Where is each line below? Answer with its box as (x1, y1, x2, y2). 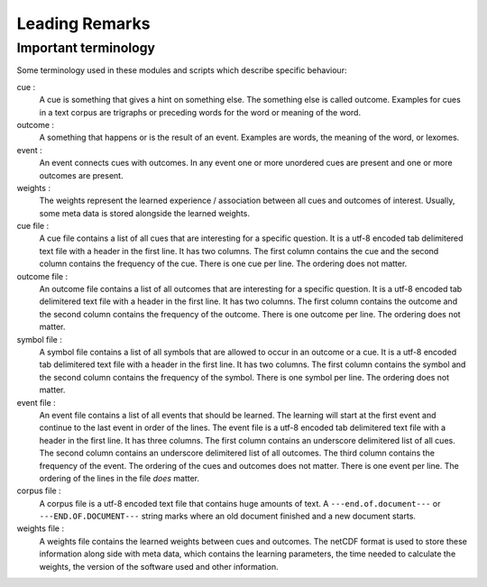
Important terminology (16, 40, 156, 56)
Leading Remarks (16, 14, 151, 33)
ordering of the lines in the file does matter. (39, 472, 200, 483)
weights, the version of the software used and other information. (39, 561, 279, 572)
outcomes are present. (39, 170, 124, 180)
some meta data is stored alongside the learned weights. (39, 207, 250, 218)
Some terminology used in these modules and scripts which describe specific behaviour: (16, 65, 347, 76)
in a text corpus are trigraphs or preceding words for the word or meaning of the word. (39, 106, 361, 117)
